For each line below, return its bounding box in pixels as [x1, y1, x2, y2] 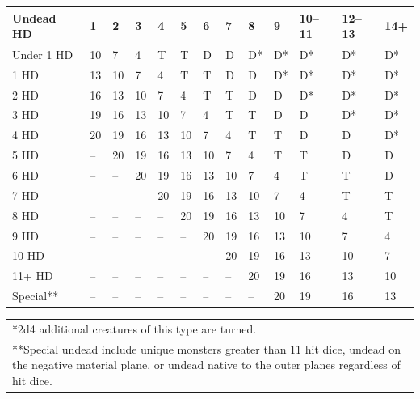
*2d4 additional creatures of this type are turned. [12, 320, 257, 337]
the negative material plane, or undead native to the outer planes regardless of [12, 356, 401, 373]
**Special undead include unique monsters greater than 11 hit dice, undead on [12, 340, 401, 357]
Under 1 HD [12, 45, 73, 62]
